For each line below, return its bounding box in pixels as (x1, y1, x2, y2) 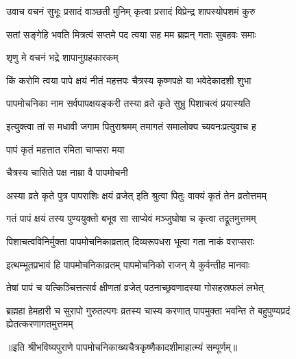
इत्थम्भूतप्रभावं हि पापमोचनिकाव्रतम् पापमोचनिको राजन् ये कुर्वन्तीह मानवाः (6, 257, 250, 271)
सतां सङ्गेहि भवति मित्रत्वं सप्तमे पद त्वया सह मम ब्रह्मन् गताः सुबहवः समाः (6, 27, 256, 41)
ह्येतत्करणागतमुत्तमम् (6, 317, 73, 331)
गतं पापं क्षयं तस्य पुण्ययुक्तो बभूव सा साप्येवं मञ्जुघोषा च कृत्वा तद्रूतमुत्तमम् (6, 211, 256, 225)
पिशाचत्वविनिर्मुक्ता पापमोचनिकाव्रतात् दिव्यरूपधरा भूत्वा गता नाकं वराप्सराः (6, 234, 255, 248)
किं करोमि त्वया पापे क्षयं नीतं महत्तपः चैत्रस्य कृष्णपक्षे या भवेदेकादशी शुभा (6, 73, 251, 87)
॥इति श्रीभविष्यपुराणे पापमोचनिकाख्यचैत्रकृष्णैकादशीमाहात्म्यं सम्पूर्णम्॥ (6, 339, 238, 354)
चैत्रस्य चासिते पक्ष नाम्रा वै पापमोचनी (6, 165, 128, 179)
